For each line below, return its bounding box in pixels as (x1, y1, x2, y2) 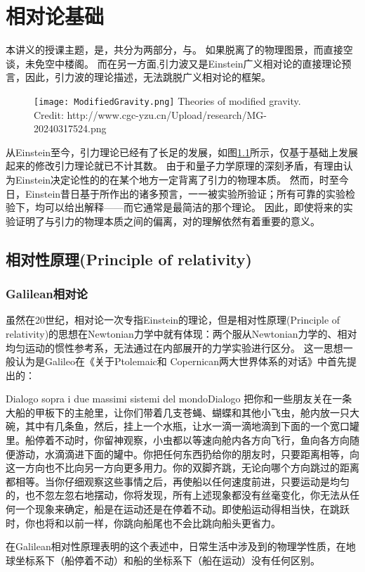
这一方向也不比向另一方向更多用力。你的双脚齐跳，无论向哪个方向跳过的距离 (6, 460, 359, 475)
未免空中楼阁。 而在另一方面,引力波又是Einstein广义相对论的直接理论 (25, 56, 342, 70)
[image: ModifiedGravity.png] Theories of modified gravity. (34, 93, 301, 108)
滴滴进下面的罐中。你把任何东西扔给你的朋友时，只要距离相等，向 (54, 446, 359, 461)
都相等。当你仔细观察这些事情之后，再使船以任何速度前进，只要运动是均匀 (6, 474, 350, 488)
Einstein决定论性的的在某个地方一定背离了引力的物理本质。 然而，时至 (15, 172, 339, 186)
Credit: (34, 107, 64, 122)
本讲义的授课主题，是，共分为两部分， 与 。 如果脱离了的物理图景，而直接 (6, 42, 343, 57)
